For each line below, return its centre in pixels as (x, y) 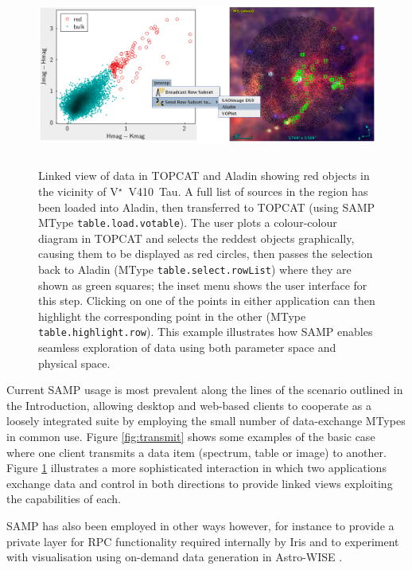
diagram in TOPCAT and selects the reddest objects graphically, (196, 238)
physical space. (74, 363)
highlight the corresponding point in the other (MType (172, 316)
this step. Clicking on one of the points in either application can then (207, 301)
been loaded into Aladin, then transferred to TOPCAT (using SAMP (207, 207)
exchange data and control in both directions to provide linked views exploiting (200, 483)
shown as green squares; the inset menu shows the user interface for (203, 285)
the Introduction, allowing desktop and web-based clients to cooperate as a (189, 405)
